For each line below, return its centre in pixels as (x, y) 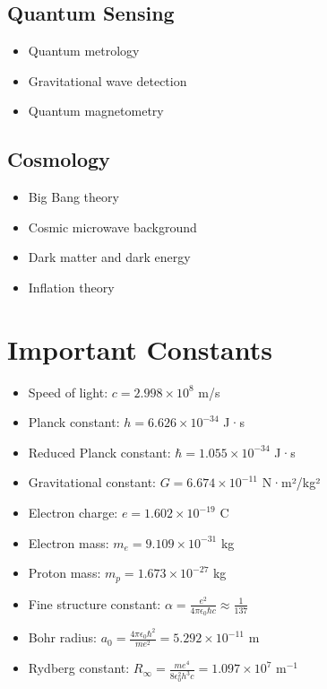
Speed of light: (68, 392)
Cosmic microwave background (112, 227)
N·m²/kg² (291, 482)
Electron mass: (69, 542)
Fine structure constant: (95, 603)
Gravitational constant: (92, 482)
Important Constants (140, 349)
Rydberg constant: (79, 668)
